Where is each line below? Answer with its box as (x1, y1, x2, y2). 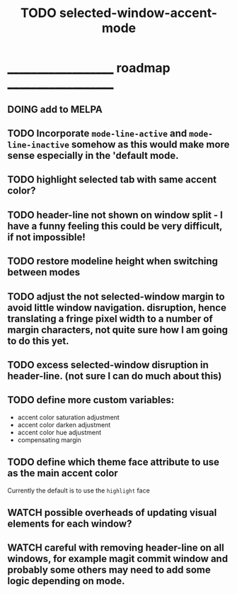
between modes (7, 266, 81, 278)
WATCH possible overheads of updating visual (7, 506, 217, 519)
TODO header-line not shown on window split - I (7, 209, 224, 221)
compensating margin (17, 435, 81, 444)
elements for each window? (7, 517, 132, 529)
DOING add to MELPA (7, 103, 103, 115)
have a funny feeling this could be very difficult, (7, 220, 223, 232)
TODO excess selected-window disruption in (7, 358, 209, 370)
